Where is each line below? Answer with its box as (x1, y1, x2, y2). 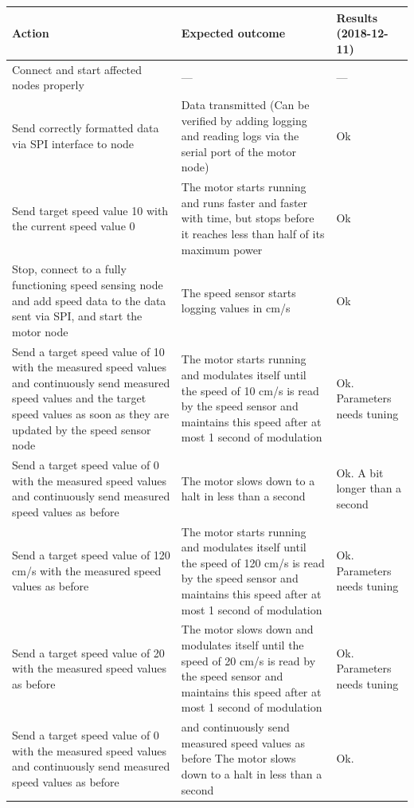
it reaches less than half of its (181, 225, 325, 241)
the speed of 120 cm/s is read (181, 554, 325, 571)
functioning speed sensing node (12, 277, 163, 292)
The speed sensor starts (181, 284, 296, 300)
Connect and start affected (12, 61, 143, 77)
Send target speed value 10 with (12, 202, 169, 218)
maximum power (181, 241, 263, 257)
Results (336, 9, 378, 25)
